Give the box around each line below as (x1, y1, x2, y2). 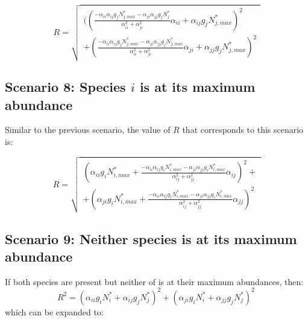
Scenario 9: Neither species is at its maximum (5, 229, 297, 248)
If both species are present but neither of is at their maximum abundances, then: (5, 275, 304, 288)
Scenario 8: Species (5, 77, 126, 96)
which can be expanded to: (5, 305, 104, 318)
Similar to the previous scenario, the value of (5, 123, 171, 136)
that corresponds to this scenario (182, 123, 304, 136)
